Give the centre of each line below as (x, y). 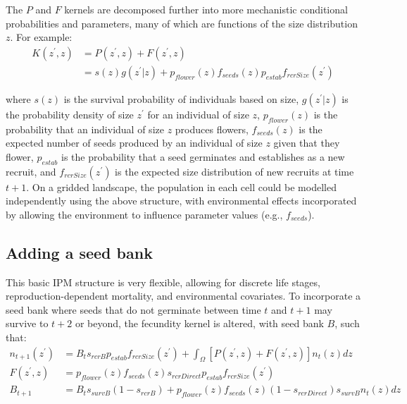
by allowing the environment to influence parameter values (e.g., (144, 214)
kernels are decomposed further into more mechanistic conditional (206, 9)
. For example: (41, 37)
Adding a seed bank (79, 252)
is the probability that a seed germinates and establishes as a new (203, 156)
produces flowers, (212, 129)
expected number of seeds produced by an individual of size (134, 143)
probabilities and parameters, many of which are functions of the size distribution (182, 23)
